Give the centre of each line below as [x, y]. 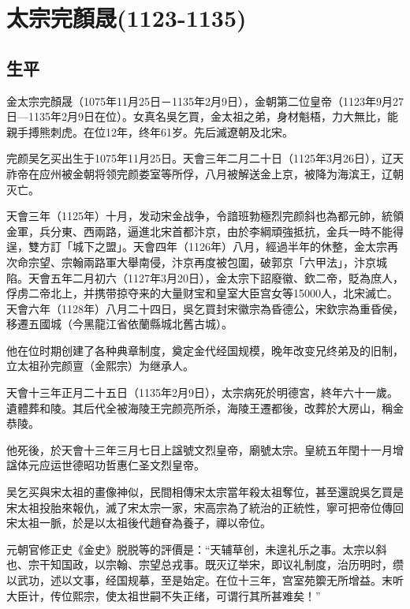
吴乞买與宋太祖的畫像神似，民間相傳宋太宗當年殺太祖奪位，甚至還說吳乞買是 [205, 492]
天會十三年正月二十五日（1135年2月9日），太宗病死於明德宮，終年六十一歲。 [202, 392]
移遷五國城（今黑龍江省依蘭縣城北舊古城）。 [119, 324]
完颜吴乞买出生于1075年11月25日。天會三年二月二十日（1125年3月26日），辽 [199, 158]
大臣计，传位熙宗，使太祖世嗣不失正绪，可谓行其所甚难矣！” [164, 595]
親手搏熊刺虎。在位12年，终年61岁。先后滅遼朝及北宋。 [150, 131]
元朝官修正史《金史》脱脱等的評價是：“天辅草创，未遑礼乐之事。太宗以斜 [197, 549]
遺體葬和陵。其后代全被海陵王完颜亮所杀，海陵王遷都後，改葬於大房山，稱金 [205, 407]
